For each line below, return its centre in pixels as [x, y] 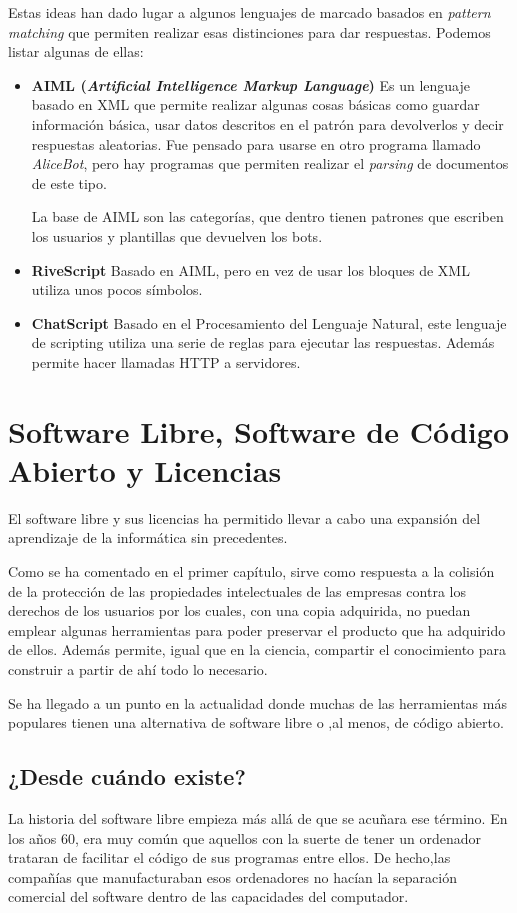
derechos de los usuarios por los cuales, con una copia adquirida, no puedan [239, 610]
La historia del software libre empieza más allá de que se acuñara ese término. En [258, 817]
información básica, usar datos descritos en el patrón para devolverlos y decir [267, 123]
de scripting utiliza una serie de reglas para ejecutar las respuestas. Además [263, 342]
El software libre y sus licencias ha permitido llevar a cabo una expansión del [244, 517]
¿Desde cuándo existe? [127, 776]
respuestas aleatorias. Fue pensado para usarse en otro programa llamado [256, 143]
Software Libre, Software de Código [258, 430]
